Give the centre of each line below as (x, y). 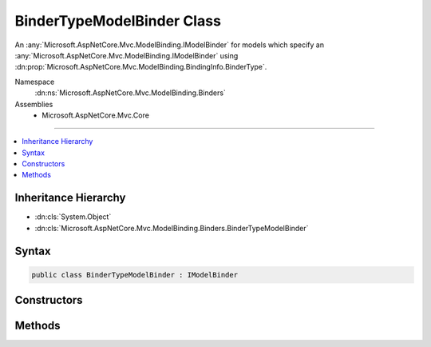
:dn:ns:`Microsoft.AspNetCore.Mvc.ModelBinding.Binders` (130, 93)
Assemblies (34, 104)
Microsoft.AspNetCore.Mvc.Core (95, 115)
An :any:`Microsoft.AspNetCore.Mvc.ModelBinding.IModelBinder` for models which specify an (170, 45)
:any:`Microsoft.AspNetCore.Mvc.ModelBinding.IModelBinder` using (127, 55)
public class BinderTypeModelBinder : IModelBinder (135, 275)
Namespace (35, 82)
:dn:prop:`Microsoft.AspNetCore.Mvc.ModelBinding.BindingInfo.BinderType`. (141, 67)
